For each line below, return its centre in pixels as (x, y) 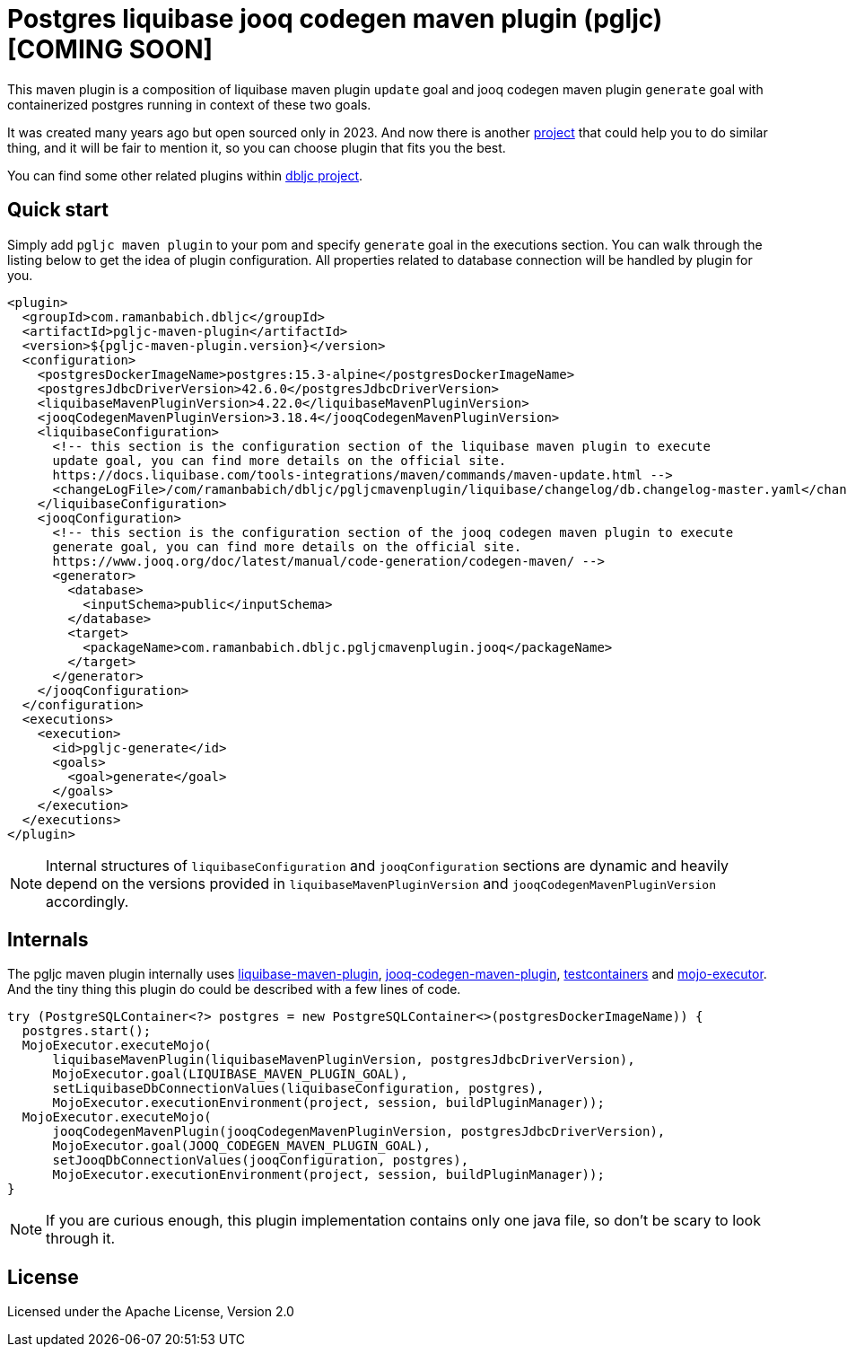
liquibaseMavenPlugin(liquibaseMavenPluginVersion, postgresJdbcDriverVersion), (344, 1060)
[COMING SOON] (110, 49)
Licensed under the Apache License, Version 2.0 (151, 1312)
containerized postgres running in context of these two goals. (189, 104)
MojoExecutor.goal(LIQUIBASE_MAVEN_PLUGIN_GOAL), (230, 1074)
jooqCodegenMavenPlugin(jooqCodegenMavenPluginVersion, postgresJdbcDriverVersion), (359, 1132)
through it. (81, 1239)
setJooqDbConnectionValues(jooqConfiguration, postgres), (261, 1161)
